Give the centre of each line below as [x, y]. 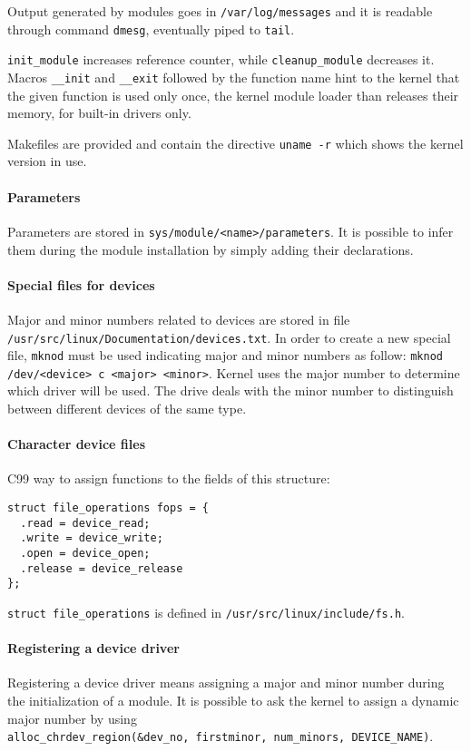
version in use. [47, 161]
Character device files [76, 444]
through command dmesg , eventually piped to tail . [151, 29]
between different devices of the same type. [127, 409]
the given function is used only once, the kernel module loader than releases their [233, 95]
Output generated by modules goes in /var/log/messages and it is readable [220, 11]
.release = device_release [102, 568]
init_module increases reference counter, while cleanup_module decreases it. [221, 59]
